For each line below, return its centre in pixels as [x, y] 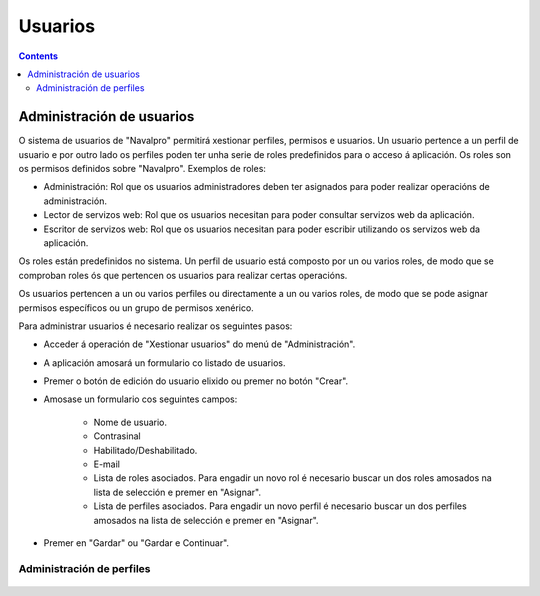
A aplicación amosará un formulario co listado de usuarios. [164, 362]
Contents [38, 56]
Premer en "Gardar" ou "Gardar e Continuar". [136, 543]
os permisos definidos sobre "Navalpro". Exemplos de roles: [142, 169]
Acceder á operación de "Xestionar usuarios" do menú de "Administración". [199, 344]
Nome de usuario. [130, 422]
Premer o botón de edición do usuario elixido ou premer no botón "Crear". [196, 381]
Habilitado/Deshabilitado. [145, 450]
